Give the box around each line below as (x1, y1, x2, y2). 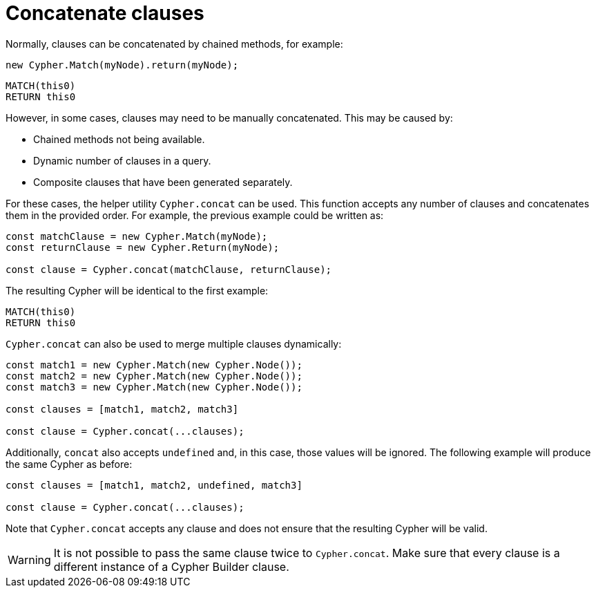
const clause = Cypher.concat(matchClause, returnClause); (6, 263, 332, 275)
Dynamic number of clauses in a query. (33, 154, 211, 167)
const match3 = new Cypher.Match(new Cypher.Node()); (6, 381, 302, 393)
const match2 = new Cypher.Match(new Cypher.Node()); (6, 370, 302, 382)
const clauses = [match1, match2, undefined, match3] (6, 479, 302, 491)
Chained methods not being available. (33, 133, 205, 145)
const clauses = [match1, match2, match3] (6, 403, 239, 415)
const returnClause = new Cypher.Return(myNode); (6, 241, 280, 253)
